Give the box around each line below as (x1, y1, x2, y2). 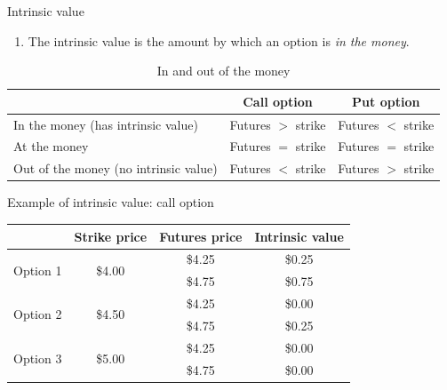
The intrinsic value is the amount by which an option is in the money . (28, 31, 410, 50)
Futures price (159, 227, 243, 245)
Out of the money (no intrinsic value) (13, 159, 218, 178)
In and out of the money (156, 61, 291, 80)
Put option (352, 92, 420, 110)
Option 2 (13, 305, 62, 323)
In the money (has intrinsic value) (13, 115, 198, 133)
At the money (13, 137, 89, 155)
